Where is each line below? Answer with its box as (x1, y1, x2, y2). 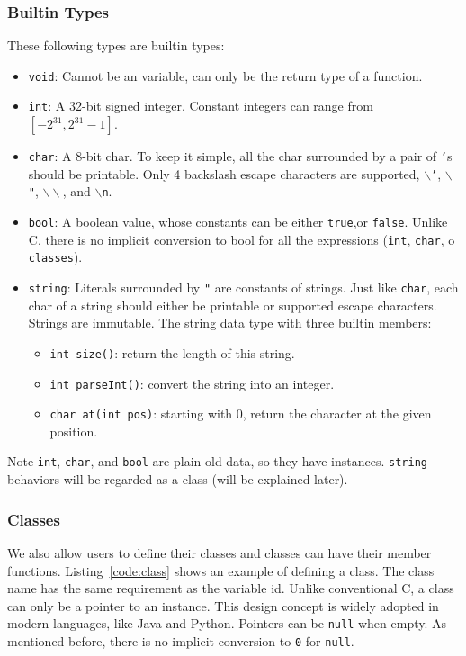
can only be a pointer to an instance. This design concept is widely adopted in (7, 596, 439, 615)
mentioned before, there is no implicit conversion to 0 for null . (7, 631, 354, 650)
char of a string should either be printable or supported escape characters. (28, 295, 437, 314)
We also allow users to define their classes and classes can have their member (7, 543, 432, 562)
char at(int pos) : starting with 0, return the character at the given (49, 404, 432, 423)
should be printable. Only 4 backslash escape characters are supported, (28, 164, 420, 183)
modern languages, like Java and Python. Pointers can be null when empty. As (7, 614, 447, 633)
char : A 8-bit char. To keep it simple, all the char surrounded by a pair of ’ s (28, 147, 453, 166)
